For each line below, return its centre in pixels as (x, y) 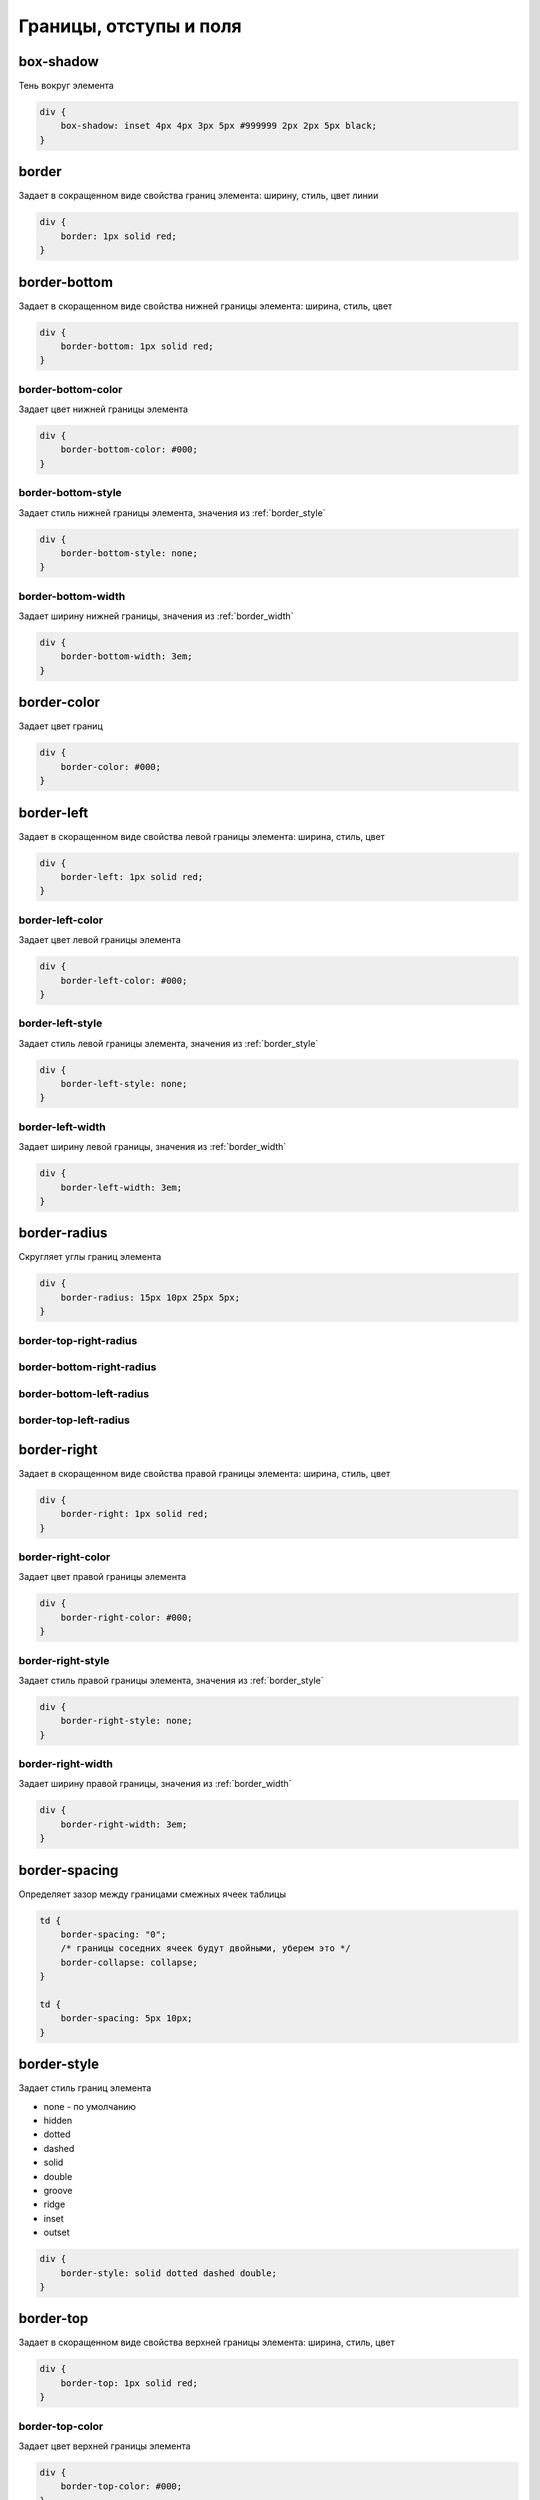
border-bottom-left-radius (84, 1393)
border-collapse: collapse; (129, 1962)
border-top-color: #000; (121, 2486)
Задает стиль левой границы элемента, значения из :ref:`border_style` (168, 1043)
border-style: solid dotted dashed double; (168, 2273)
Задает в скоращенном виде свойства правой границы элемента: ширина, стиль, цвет (204, 1473)
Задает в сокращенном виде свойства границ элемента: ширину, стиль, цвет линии (198, 196)
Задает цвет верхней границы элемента (104, 2446)
